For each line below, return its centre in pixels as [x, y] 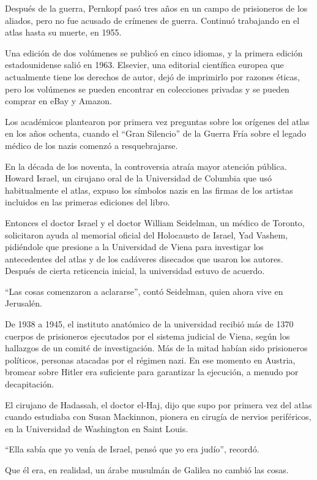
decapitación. [30, 384]
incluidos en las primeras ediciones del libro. [88, 202]
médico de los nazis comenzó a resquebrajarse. [91, 145]
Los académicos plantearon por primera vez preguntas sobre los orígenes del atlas [157, 121]
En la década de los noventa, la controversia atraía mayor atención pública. [146, 166]
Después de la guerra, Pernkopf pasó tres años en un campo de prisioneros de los [156, 8]
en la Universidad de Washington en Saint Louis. [97, 428]
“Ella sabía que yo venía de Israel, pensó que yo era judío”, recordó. [132, 449]
